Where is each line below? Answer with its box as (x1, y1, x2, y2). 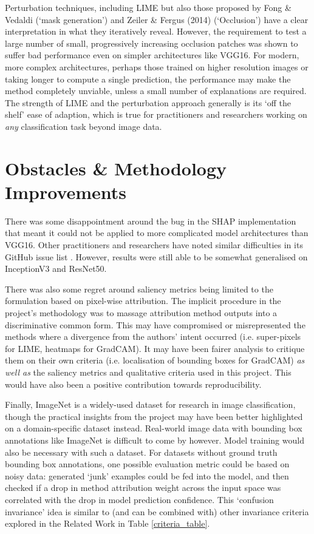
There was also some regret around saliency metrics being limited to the (5, 282, 273, 295)
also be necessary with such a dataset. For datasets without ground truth (5, 445, 278, 458)
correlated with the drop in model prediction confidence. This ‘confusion (5, 493, 274, 505)
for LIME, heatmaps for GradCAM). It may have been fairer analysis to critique (5, 342, 305, 354)
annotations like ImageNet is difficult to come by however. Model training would (5, 433, 304, 446)
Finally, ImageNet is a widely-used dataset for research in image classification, (5, 398, 296, 411)
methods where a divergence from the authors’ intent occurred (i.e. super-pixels (5, 330, 301, 343)
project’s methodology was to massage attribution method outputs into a (5, 306, 278, 319)
